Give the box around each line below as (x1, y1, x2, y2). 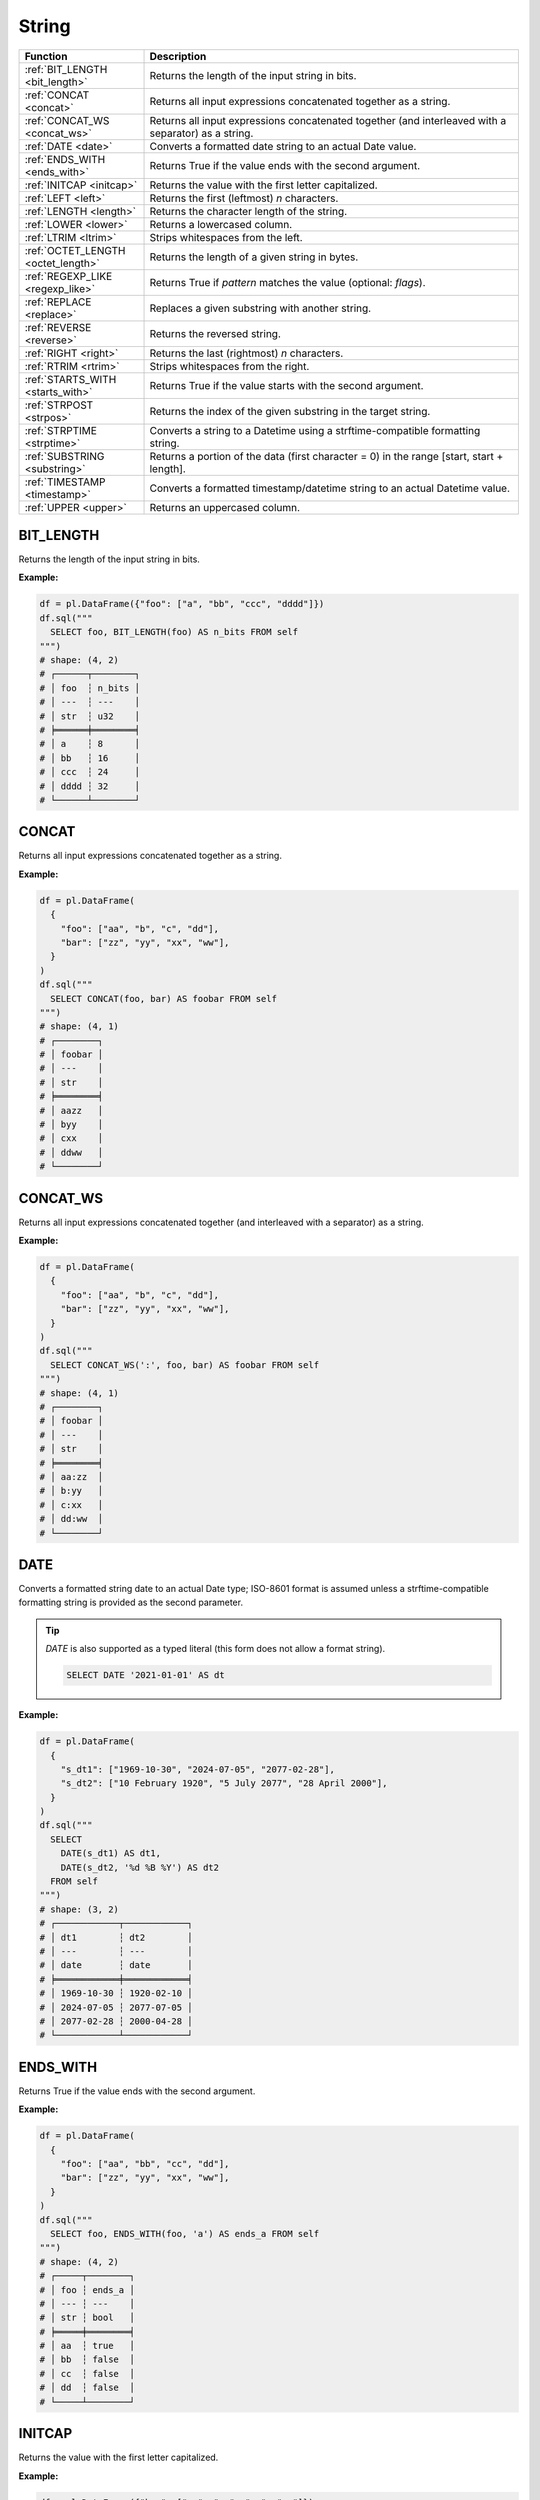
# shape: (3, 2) (39, 1903, 120, 1915)
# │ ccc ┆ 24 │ (39, 766, 140, 778)
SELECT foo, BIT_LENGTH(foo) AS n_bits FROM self (50, 626, 299, 638)
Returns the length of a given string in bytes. (149, 250, 359, 264)
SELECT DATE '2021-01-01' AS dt (66, 1670, 225, 1681)
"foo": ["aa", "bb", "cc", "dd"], (60, 2158, 230, 2169)
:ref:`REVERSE (24, 320, 92, 334)
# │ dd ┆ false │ (39, 2382, 135, 2394)
